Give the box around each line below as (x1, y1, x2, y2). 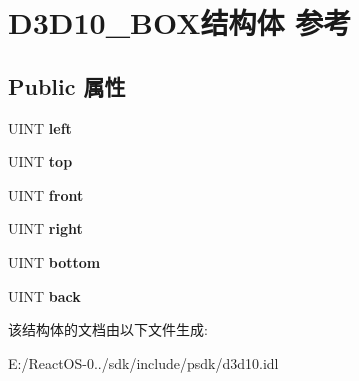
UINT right (8, 218, 83, 239)
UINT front (8, 184, 84, 205)
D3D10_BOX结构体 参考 (8, 2, 352, 43)
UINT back (8, 285, 81, 306)
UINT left (8, 117, 72, 138)
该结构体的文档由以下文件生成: (8, 319, 208, 340)
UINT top (8, 151, 73, 172)
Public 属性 (8, 70, 126, 101)
